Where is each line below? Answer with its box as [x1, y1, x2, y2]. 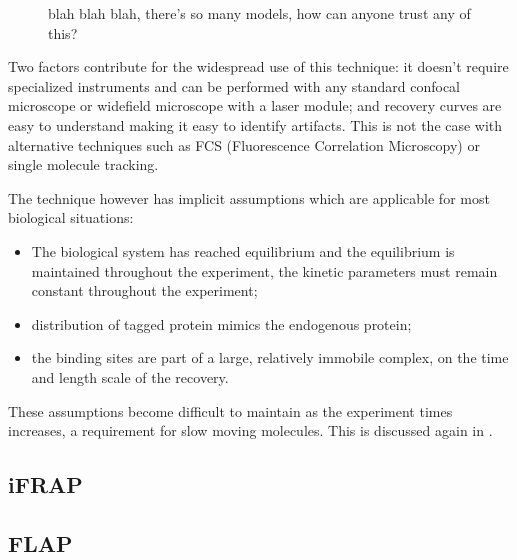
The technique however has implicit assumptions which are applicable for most [8, 187, 490, 208]
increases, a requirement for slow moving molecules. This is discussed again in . [8, 420, 493, 441]
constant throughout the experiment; [31, 280, 258, 301]
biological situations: [8, 207, 134, 228]
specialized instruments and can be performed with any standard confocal [8, 75, 460, 96]
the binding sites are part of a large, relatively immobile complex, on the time [31, 347, 509, 368]
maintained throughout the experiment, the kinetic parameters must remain [31, 260, 498, 281]
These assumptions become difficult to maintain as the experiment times [8, 400, 453, 421]
